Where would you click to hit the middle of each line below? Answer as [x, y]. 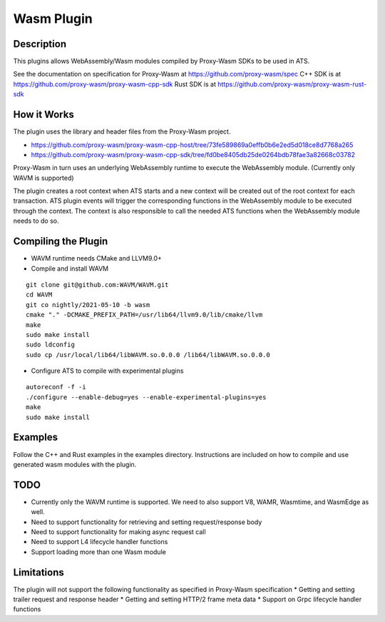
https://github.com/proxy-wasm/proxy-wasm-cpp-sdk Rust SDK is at [115, 84]
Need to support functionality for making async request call [118, 532]
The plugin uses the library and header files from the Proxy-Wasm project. [122, 131]
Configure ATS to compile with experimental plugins [107, 371]
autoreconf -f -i [56, 387]
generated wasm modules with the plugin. [75, 464]
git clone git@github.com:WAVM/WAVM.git [97, 285]
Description [40, 44]
